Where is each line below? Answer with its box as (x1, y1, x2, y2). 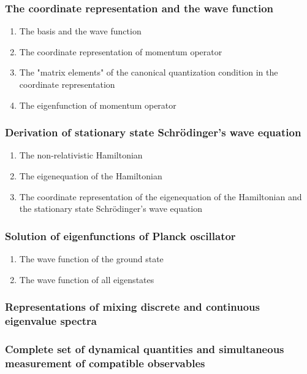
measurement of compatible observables (5, 355, 205, 370)
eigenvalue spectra (5, 313, 97, 329)
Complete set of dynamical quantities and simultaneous (5, 341, 284, 356)
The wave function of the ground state (19, 252, 164, 265)
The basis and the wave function (19, 25, 142, 37)
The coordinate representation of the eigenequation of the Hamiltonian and (19, 190, 302, 203)
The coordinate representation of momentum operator (19, 45, 222, 58)
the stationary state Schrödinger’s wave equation (19, 202, 203, 215)
